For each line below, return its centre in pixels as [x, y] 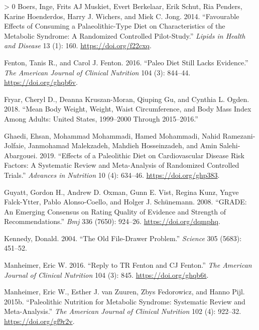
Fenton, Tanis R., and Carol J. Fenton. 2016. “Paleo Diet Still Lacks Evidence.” [126, 62]
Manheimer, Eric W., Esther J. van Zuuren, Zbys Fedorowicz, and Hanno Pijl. [124, 292]
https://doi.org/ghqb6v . [41, 82]
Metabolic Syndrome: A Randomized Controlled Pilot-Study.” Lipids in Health [125, 35]
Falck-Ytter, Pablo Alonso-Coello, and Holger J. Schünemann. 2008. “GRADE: [125, 202]
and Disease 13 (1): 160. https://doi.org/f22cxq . [78, 45]
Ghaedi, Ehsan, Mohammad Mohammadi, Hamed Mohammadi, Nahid [112, 135]
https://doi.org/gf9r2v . [39, 321]
